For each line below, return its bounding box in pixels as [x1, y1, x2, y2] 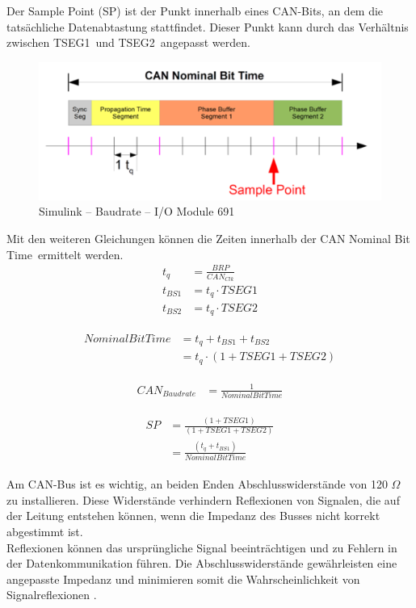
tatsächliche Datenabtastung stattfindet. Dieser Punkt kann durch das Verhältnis [6, 18, 409, 35]
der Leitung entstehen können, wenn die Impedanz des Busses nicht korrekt [6, 507, 380, 524]
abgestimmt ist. [6, 522, 83, 539]
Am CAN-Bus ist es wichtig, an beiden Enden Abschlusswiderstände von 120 [6, 476, 388, 493]
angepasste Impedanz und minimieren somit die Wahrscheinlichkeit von [6, 570, 360, 587]
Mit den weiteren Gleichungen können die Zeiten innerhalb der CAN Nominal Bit [6, 230, 410, 247]
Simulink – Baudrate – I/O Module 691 [39, 203, 235, 220]
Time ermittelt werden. [6, 245, 124, 262]
